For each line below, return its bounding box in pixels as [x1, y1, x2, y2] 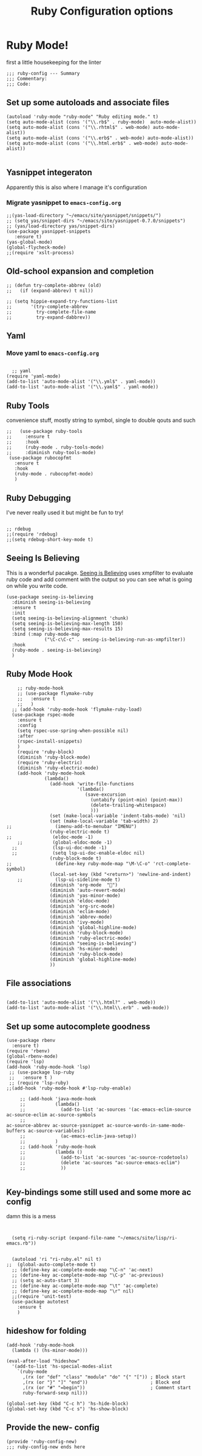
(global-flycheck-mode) [6, 244, 67, 250]
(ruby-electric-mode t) [49, 829, 110, 835]
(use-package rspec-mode [12, 711, 75, 718]
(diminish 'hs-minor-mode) [49, 945, 118, 952]
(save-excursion [84, 792, 126, 798]
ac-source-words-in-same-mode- [106, 1123, 186, 1129]
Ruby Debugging [6, 492, 71, 503]
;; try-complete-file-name [6, 309, 96, 315]
